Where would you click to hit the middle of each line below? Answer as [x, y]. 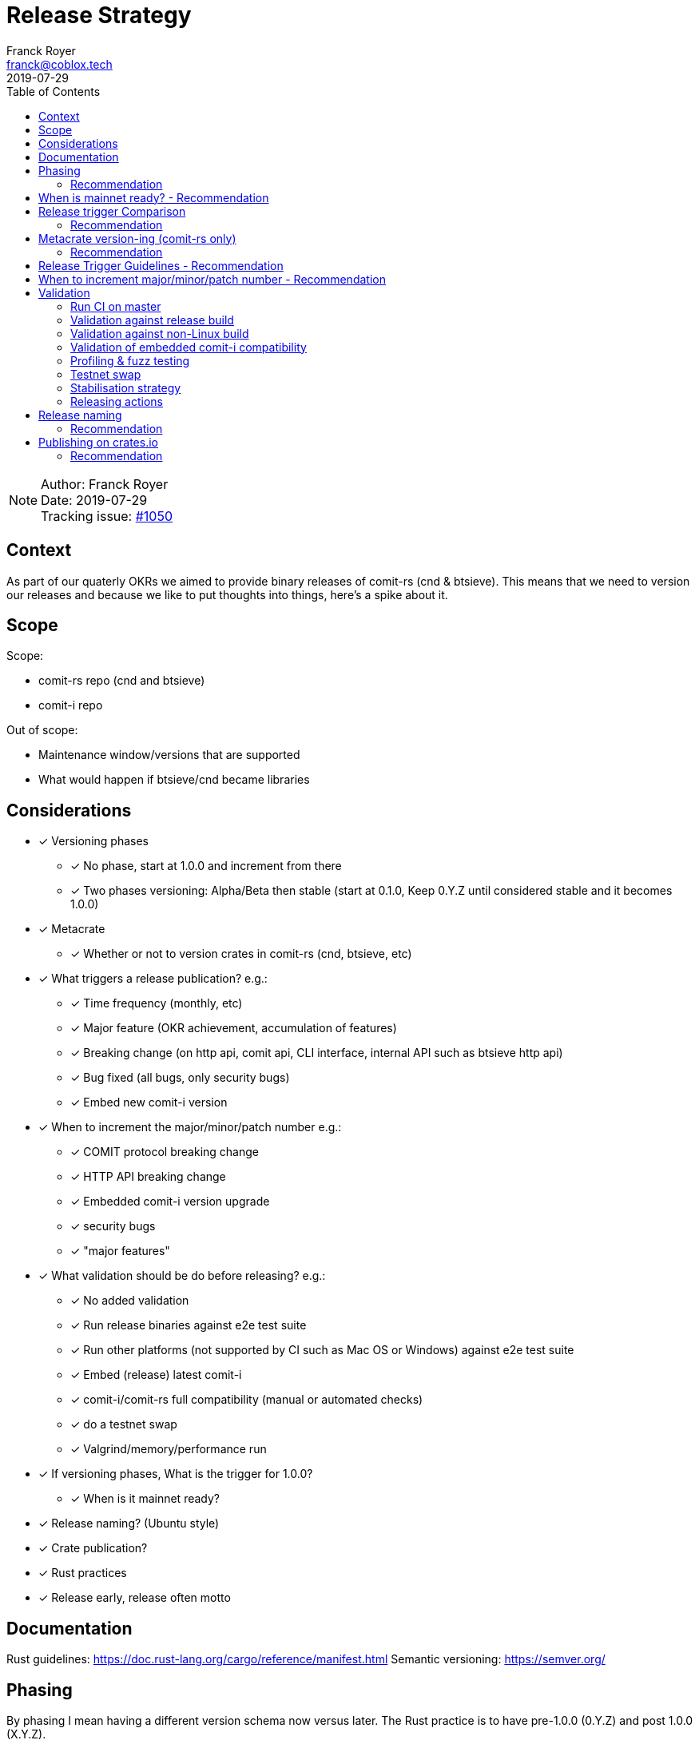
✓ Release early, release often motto [135, 1598]
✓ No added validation [130, 1301]
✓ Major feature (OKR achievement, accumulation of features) [234, 1028]
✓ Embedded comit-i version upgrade [170, 1202]
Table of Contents [54, 91]
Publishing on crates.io [98, 442]
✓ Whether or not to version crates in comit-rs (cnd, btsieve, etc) [241, 954]
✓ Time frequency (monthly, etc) [157, 1003]
